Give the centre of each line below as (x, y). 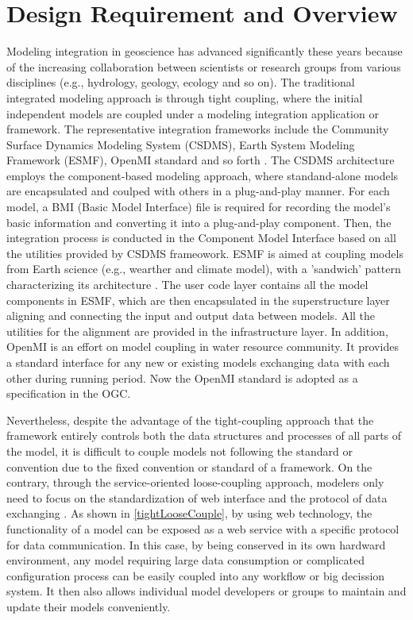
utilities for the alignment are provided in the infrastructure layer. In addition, (197, 331)
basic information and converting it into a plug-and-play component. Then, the (199, 222)
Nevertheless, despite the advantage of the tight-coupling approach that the (190, 420)
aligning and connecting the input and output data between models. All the (191, 316)
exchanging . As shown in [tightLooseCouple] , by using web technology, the (189, 513)
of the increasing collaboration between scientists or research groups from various (204, 66)
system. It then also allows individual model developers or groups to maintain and (206, 591)
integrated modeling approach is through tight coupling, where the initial (185, 97)
